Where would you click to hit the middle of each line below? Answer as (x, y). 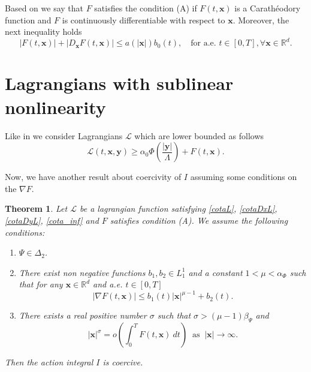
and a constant (215, 272)
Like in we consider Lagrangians (64, 135)
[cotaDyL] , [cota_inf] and (52, 220)
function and (28, 19)
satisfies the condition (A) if (146, 8)
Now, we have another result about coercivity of (93, 177)
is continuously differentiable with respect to (144, 19)
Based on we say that (44, 8)
